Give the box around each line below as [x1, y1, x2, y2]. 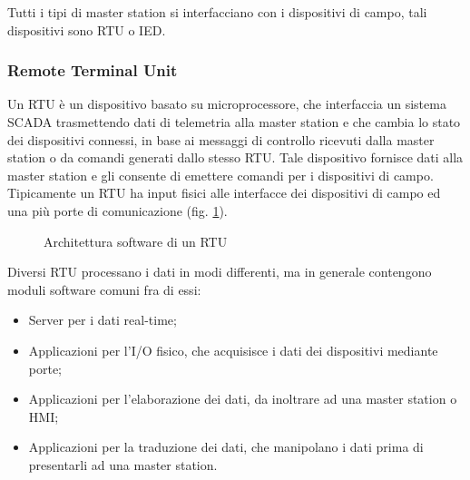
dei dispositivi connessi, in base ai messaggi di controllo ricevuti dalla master [7, 130, 435, 149]
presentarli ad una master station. [28, 455, 218, 474]
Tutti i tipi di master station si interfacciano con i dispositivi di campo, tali [7, 3, 427, 21]
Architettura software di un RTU [44, 231, 228, 250]
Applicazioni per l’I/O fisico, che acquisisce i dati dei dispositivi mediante [28, 340, 438, 359]
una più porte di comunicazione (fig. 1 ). [7, 201, 228, 220]
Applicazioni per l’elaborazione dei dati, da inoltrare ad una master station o [28, 389, 457, 408]
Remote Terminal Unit [7, 59, 178, 82]
